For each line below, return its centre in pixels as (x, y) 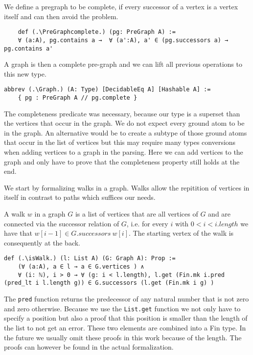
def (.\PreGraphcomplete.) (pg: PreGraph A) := (97, 32)
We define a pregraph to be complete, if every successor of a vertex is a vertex (121, 6)
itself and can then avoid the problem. (61, 16)
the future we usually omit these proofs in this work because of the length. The (123, 337)
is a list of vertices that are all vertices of (137, 214)
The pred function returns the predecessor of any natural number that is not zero (126, 299)
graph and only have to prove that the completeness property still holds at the (122, 161)
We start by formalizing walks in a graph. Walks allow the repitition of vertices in (127, 187)
